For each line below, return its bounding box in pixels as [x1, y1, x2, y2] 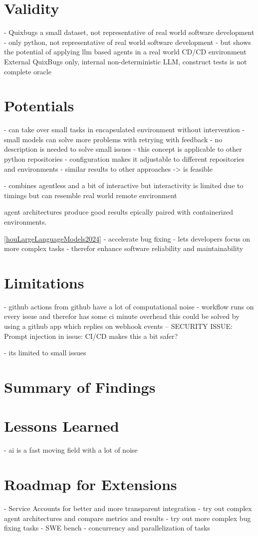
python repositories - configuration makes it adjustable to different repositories [4, 154, 245, 164]
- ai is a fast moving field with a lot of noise [4, 445, 138, 455]
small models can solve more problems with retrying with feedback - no [4, 134, 223, 144]
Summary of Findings [4, 377, 156, 397]
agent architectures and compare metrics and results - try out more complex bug [4, 513, 251, 523]
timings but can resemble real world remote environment [4, 190, 177, 200]
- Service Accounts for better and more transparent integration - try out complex [4, 503, 252, 514]
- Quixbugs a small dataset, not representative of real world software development [4, 27, 255, 37]
